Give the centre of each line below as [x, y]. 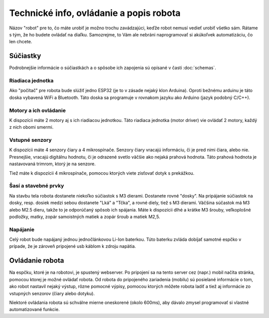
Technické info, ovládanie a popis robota [95, 13]
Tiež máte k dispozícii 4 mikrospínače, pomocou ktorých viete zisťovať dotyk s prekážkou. [102, 173]
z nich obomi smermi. [31, 127]
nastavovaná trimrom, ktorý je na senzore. [52, 164]
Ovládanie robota [37, 261]
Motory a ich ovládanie [37, 110]
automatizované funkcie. [34, 310]
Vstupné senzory [30, 140]
